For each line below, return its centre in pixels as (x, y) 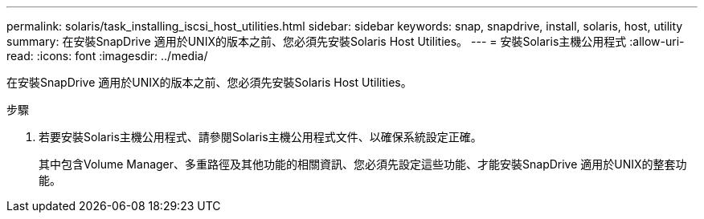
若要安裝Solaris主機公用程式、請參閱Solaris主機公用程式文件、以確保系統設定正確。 (260, 137)
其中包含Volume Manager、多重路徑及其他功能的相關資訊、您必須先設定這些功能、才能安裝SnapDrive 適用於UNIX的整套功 (363, 164)
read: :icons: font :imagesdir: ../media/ (107, 56)
